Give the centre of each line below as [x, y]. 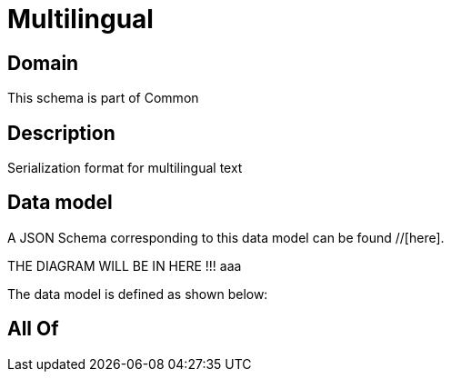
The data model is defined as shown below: [138, 294]
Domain [43, 63]
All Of [33, 329]
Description [61, 133]
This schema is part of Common [103, 98]
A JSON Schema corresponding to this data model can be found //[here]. [226, 237]
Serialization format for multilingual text [125, 168]
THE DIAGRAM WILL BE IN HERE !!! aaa [125, 265]
